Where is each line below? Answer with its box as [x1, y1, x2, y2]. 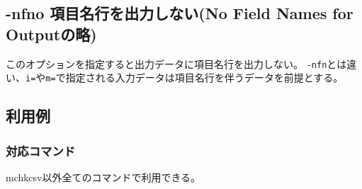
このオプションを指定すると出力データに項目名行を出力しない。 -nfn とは [6, 56, 347, 71]
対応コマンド [6, 142, 76, 159]
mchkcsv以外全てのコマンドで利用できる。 [6, 169, 201, 184]
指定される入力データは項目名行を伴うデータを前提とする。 [65, 70, 344, 85]
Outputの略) [6, 23, 97, 45]
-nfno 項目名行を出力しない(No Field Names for [6, 2, 353, 24]
